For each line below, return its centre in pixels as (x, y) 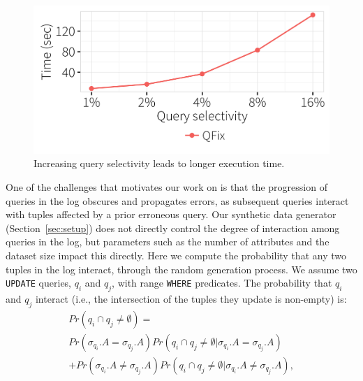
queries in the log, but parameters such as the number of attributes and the (168, 242)
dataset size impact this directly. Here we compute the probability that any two (176, 255)
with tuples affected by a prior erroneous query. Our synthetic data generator (171, 214)
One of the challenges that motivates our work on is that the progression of (166, 186)
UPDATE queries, (39, 283)
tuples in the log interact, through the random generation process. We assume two (181, 269)
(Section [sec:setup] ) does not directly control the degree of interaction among (173, 228)
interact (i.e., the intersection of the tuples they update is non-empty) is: (191, 298)
